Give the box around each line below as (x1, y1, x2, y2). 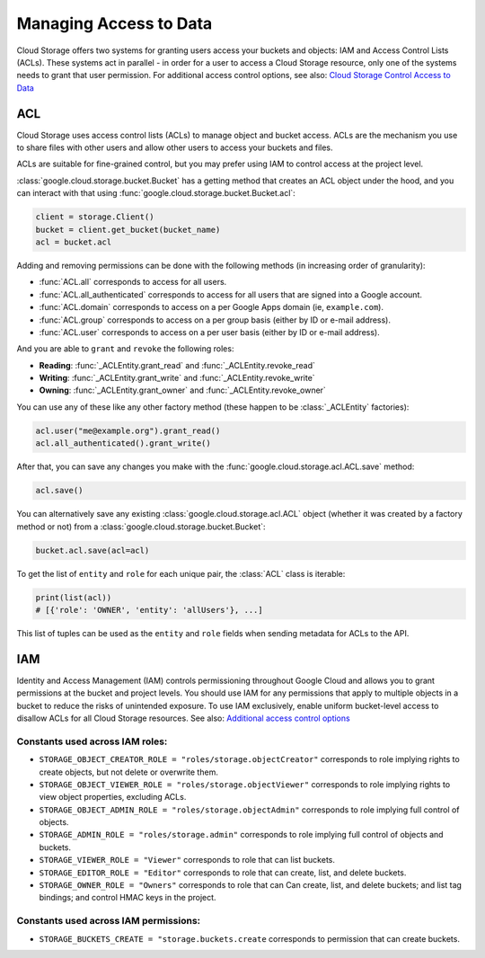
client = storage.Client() (35, 212, 154, 222)
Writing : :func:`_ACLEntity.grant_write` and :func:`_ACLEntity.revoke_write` (39, 373, 315, 384)
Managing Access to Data (16, 13, 213, 33)
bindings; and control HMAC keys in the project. (39, 892, 216, 903)
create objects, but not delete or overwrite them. (39, 767, 219, 777)
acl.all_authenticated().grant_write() (35, 439, 211, 448)
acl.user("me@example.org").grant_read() (35, 425, 221, 436)
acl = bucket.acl (35, 236, 112, 247)
